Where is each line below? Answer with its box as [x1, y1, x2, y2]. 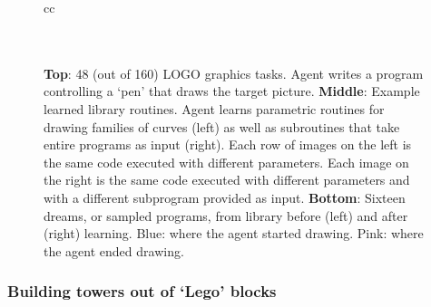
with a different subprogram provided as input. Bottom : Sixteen [44, 187, 406, 206]
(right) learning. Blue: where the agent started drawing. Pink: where [44, 224, 424, 243]
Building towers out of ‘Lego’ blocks [7, 280, 277, 302]
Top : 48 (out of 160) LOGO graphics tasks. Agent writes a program [44, 63, 424, 82]
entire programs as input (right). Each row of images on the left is [44, 135, 412, 154]
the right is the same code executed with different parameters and [44, 170, 410, 189]
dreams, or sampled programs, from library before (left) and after [44, 206, 408, 225]
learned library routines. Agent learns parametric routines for [44, 99, 385, 118]
